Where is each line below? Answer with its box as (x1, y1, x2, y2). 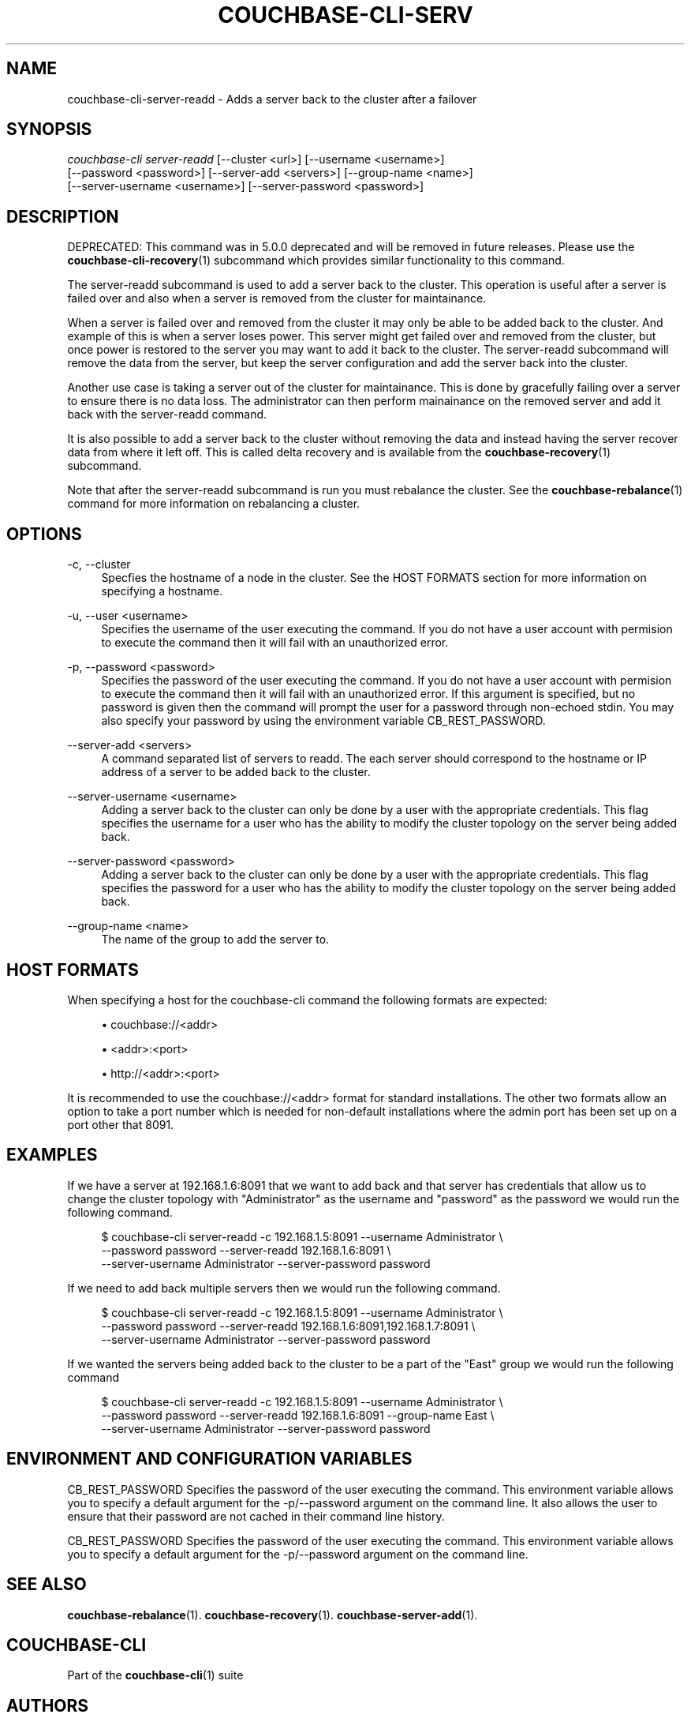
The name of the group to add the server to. (101, 932, 330, 947)
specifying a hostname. (101, 584, 223, 598)
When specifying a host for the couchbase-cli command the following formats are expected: (67, 992, 547, 1007)
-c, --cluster (67, 557, 131, 572)
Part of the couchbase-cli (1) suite (67, 1668, 244, 1682)
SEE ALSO (6, 1574, 87, 1595)
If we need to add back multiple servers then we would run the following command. (67, 1281, 501, 1295)
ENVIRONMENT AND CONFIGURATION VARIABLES (6, 1449, 413, 1469)
